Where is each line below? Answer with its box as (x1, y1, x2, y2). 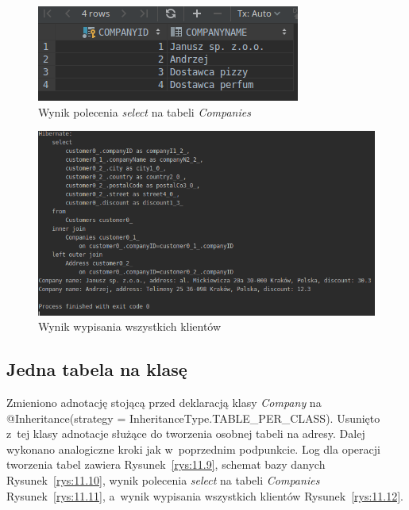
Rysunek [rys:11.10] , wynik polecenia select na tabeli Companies (6, 472, 320, 489)
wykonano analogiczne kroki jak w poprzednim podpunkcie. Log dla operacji (6, 440, 380, 457)
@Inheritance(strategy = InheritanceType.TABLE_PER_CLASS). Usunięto (6, 409, 380, 426)
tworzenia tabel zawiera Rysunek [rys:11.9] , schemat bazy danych (6, 456, 326, 473)
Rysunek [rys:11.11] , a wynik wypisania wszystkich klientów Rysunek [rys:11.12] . (6, 487, 404, 504)
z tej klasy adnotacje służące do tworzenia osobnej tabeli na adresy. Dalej (6, 425, 365, 442)
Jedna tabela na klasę (6, 357, 187, 382)
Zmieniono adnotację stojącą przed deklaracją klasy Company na (6, 394, 322, 411)
